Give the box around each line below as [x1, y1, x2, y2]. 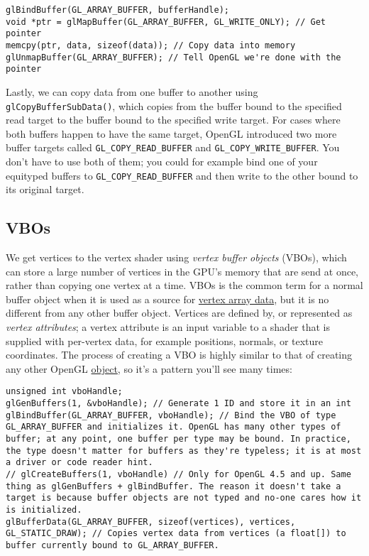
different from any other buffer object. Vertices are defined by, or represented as [6, 305, 353, 320]
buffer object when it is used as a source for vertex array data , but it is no [6, 291, 329, 306]
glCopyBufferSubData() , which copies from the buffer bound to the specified [6, 98, 342, 113]
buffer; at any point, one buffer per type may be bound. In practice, [6, 434, 351, 445]
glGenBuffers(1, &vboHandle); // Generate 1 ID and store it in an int [6, 398, 351, 409]
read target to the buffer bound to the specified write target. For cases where [6, 112, 341, 127]
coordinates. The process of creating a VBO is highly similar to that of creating [6, 347, 353, 362]
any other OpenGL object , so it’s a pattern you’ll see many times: [6, 361, 292, 376]
